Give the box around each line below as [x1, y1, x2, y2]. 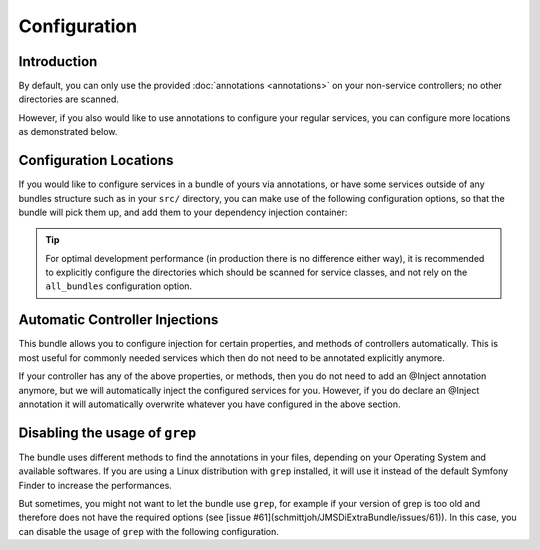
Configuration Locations [18, 152, 174, 169]
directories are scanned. [18, 93, 119, 105]
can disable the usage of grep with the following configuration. [18, 525, 280, 537]
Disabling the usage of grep [18, 424, 197, 441]
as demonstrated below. [18, 126, 118, 138]
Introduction [18, 53, 98, 70]
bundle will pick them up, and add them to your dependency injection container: [18, 206, 348, 218]
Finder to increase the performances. [18, 479, 172, 491]
